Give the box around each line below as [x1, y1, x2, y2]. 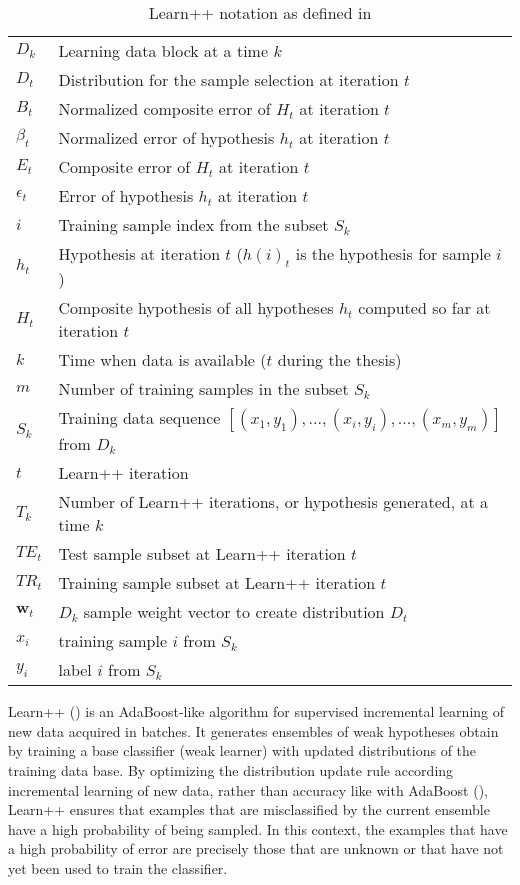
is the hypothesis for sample [295, 242, 491, 265]
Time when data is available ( [58, 348, 267, 372]
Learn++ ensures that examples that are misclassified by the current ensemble [8, 799, 490, 820]
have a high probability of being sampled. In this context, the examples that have [8, 818, 508, 839]
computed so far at [358, 296, 491, 320]
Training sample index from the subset [58, 213, 329, 236]
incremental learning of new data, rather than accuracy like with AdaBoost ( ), [8, 779, 488, 800]
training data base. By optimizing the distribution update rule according [8, 759, 454, 780]
